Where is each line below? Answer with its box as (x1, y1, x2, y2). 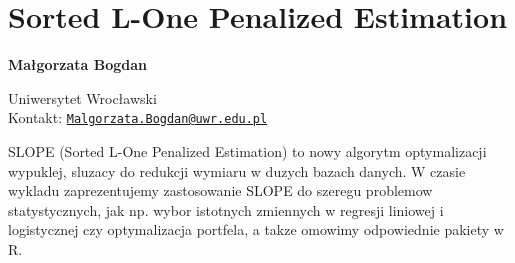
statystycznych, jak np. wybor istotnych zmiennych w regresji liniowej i (8, 199, 444, 220)
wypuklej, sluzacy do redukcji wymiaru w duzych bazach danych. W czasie (8, 160, 466, 181)
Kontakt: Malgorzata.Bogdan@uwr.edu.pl (8, 107, 268, 128)
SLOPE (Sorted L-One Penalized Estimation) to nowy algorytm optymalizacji (8, 140, 487, 161)
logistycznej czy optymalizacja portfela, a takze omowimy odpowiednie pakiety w (8, 219, 504, 240)
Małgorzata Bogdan (8, 54, 147, 75)
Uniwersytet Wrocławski (8, 87, 157, 108)
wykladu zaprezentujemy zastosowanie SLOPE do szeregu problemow (8, 180, 433, 201)
